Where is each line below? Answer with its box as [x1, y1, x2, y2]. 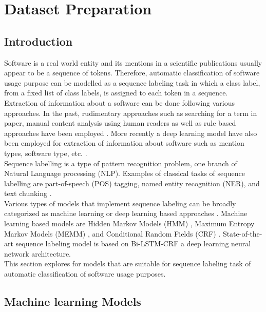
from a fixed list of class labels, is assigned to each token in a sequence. [4, 87, 228, 98]
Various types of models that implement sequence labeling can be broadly [4, 198, 236, 208]
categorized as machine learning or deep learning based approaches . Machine [4, 208, 248, 219]
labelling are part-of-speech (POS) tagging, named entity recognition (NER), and [4, 178, 260, 188]
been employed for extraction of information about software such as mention [4, 138, 244, 148]
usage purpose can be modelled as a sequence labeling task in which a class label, [4, 77, 260, 88]
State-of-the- [222, 228, 262, 239]
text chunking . [4, 188, 52, 199]
